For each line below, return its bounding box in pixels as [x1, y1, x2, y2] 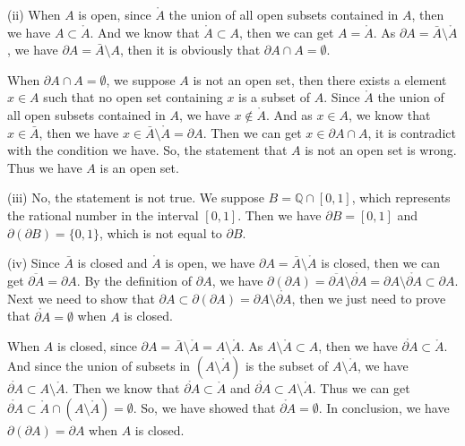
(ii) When [7, 5, 61, 23]
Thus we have [7, 158, 82, 176]
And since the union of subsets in [7, 356, 191, 374]
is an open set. [99, 158, 179, 176]
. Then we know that [65, 379, 180, 398]
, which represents [351, 188, 451, 207]
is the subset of [245, 356, 329, 374]
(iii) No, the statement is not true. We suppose [7, 188, 264, 207]
